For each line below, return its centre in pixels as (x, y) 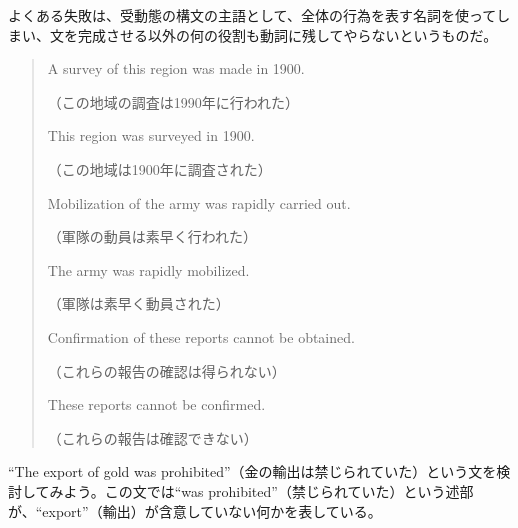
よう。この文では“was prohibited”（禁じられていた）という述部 (268, 490)
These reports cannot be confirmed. (156, 404)
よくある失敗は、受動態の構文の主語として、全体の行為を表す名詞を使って (252, 15)
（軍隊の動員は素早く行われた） (152, 236)
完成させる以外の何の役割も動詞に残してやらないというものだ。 (287, 34)
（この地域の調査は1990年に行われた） (173, 101)
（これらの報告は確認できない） (152, 437)
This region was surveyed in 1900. (151, 135)
